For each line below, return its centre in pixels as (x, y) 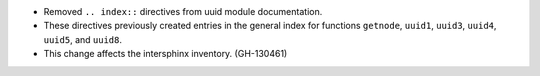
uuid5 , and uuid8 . (82, 39)
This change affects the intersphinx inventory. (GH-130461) (165, 54)
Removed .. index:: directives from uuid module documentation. (183, 11)
